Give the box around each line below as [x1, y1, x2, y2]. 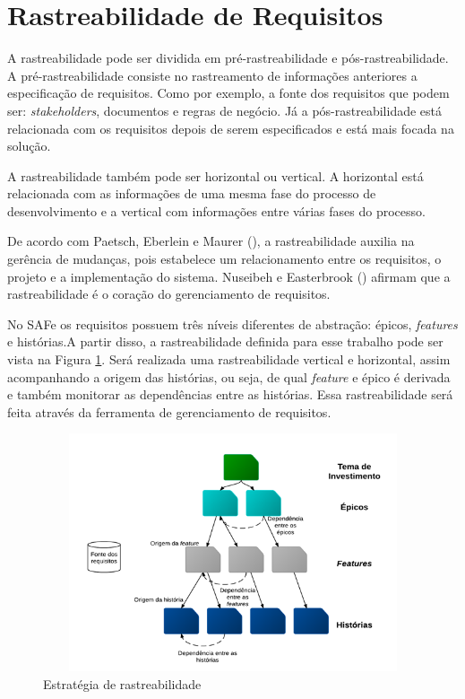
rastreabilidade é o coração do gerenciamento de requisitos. [7, 284, 331, 303]
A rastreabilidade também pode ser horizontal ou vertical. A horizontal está [7, 166, 424, 185]
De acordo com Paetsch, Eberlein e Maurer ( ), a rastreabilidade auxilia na [7, 232, 415, 250]
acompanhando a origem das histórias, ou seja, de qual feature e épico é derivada [7, 367, 451, 386]
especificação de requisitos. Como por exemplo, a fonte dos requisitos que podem [7, 83, 450, 102]
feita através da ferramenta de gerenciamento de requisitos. [7, 402, 332, 421]
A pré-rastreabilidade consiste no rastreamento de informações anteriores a [7, 66, 418, 84]
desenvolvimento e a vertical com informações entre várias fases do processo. [7, 201, 426, 220]
